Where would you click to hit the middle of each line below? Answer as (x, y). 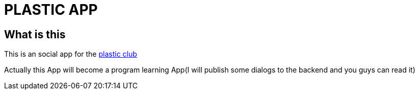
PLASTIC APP (51, 10)
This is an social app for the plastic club (71, 54)
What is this (35, 34)
